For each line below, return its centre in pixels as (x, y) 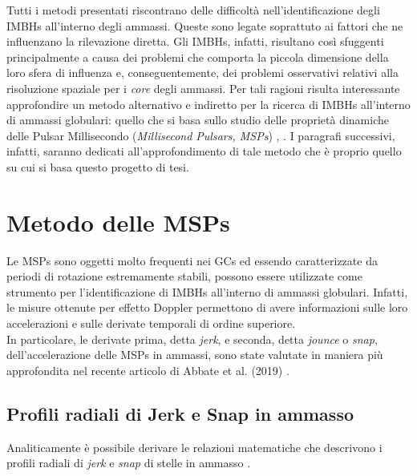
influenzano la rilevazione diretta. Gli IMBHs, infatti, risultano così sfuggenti (195, 41)
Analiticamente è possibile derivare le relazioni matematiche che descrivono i (194, 447)
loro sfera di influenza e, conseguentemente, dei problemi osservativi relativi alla (202, 73)
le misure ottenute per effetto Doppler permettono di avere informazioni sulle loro (207, 307)
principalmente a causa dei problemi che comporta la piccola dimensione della (198, 56)
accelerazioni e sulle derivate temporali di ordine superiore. (151, 323)
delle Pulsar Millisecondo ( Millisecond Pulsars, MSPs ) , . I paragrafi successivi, (201, 135)
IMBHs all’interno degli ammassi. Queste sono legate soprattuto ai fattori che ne (205, 25)
